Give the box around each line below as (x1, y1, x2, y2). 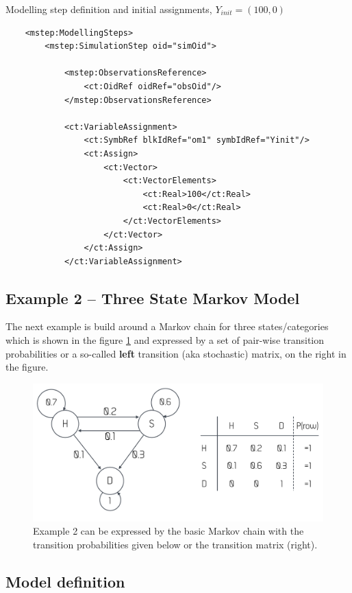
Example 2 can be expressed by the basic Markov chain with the (33, 524, 304, 538)
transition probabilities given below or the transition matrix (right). (33, 537, 318, 551)
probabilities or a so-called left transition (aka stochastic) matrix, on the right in (5, 346, 347, 360)
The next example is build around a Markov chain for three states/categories (5, 319, 329, 334)
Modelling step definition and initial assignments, (5, 2, 212, 16)
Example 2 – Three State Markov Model (5, 287, 300, 308)
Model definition (5, 570, 125, 592)
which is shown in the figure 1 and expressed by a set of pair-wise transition (5, 333, 325, 347)
